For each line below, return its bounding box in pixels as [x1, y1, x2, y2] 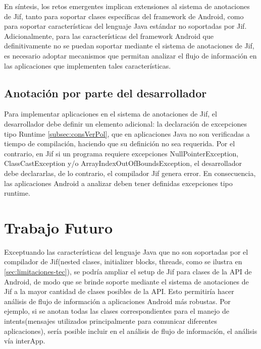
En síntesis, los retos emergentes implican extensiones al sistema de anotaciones [4, 1, 250, 11]
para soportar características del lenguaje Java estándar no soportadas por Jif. [4, 21, 247, 31]
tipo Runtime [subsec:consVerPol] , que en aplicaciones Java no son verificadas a [4, 128, 250, 139]
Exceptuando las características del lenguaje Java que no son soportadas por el [4, 246, 248, 257]
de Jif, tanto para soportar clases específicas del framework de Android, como [4, 11, 244, 21]
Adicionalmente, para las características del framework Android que [4, 30, 214, 41]
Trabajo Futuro [4, 217, 113, 238]
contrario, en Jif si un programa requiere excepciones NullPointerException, [4, 148, 239, 158]
